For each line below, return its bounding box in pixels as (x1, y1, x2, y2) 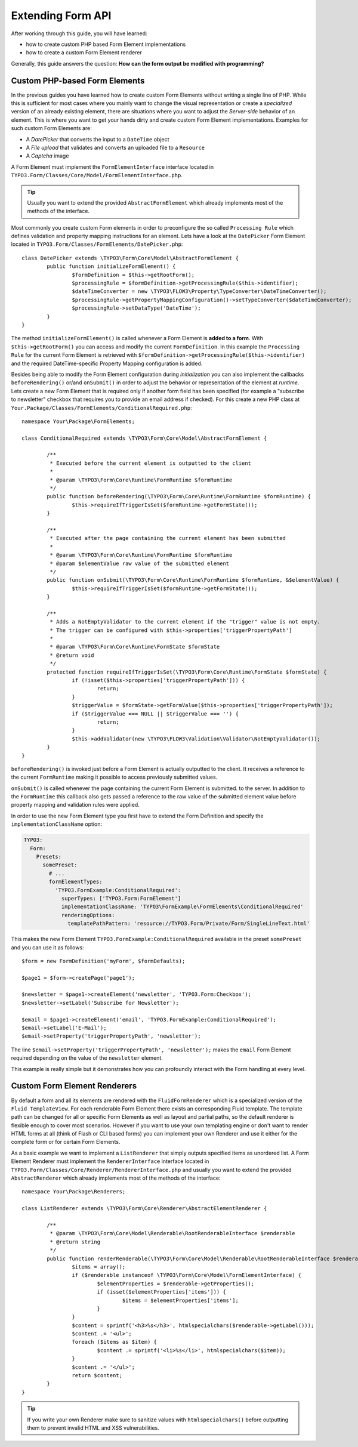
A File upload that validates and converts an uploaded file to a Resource (26, 144, 205, 151)
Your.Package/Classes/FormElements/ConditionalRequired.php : (11, 404, 192, 411)
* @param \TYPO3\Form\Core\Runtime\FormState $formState (50, 643, 220, 650)
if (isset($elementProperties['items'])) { (97, 1289, 226, 1295)
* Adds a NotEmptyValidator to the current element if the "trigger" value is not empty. (50, 618, 320, 625)
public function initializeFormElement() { (47, 263, 176, 270)
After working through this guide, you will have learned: (11, 30, 147, 37)
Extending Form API (11, 9, 112, 22)
